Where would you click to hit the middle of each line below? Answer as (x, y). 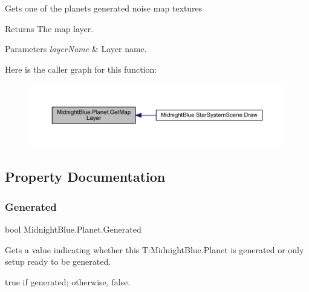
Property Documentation (85, 177)
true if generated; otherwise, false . (68, 281)
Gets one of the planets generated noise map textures (104, 8)
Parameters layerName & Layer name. (76, 49)
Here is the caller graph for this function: (81, 69)
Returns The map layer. (49, 28)
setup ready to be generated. (58, 261)
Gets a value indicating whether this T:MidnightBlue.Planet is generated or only (154, 249)
